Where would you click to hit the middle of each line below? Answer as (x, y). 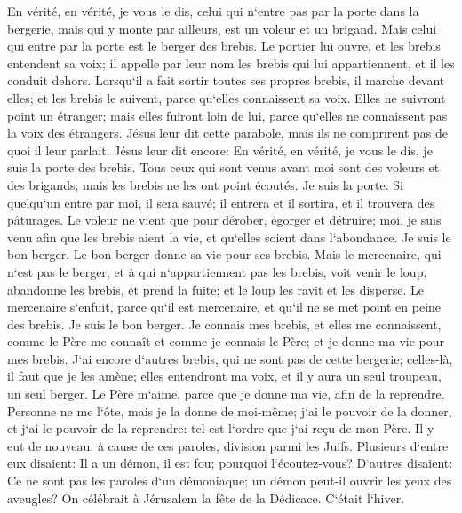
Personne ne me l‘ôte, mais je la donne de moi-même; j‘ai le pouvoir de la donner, (230, 410)
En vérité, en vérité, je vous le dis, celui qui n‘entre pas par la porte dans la (213, 11)
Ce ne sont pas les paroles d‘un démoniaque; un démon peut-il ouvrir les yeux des (230, 481)
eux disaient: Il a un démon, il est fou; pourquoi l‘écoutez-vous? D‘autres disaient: (230, 463)
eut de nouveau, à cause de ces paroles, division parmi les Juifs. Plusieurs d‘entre (228, 445)
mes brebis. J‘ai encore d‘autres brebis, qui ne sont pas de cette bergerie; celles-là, (230, 358)
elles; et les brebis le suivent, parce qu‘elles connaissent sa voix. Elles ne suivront (227, 97)
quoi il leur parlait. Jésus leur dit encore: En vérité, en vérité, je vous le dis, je (220, 150)
